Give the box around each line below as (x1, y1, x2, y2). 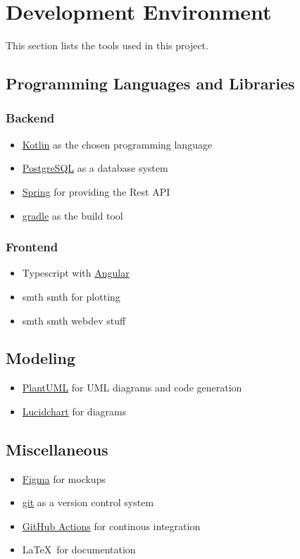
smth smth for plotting (22, 289, 120, 303)
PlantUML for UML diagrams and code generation (22, 380, 242, 395)
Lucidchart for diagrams (22, 403, 127, 418)
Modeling (6, 347, 76, 369)
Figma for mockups (22, 471, 106, 486)
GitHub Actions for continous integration (22, 518, 201, 533)
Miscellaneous (6, 438, 108, 460)
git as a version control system (22, 495, 154, 510)
